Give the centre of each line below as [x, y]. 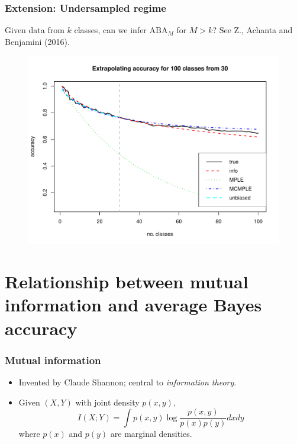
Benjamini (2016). [37, 41]
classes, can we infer [110, 30]
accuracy [41, 328]
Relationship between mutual [127, 281]
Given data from [35, 30]
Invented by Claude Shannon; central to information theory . [127, 382]
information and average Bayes [133, 305]
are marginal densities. [151, 434]
